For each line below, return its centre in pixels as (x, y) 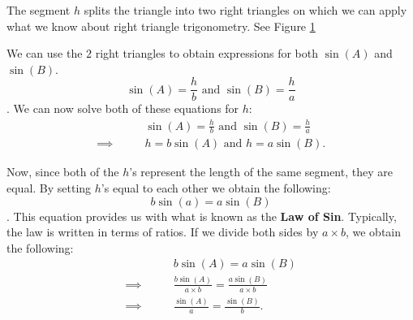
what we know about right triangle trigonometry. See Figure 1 (161, 26)
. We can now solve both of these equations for (123, 108)
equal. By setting (49, 188)
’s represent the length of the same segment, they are (261, 172)
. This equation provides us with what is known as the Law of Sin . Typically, (202, 216)
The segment (39, 10)
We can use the (45, 53)
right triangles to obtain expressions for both (206, 53)
